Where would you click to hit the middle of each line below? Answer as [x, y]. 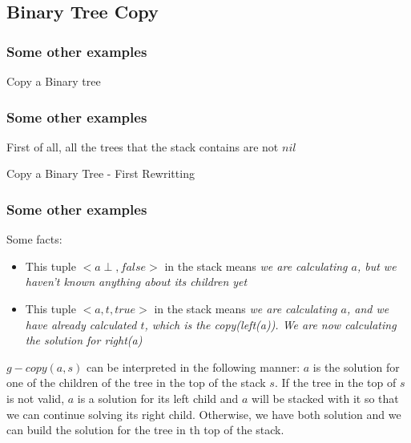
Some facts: [34, 239]
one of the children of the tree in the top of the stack [136, 383]
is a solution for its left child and [158, 398]
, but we [377, 266]
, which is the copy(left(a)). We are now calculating [270, 324]
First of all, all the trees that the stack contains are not [143, 146]
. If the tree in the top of [335, 383]
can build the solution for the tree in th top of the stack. [145, 430]
